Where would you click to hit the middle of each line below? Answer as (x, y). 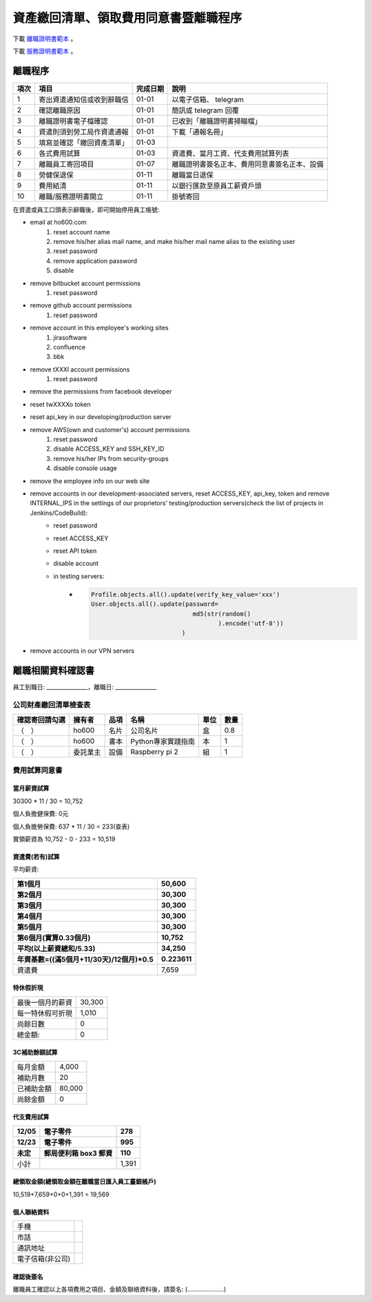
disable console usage (85, 468)
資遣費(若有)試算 (36, 857)
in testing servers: (79, 576)
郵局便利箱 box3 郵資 (78, 1153)
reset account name (82, 232)
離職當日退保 (193, 174)
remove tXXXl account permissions (80, 369)
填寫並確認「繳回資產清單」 (84, 143)
